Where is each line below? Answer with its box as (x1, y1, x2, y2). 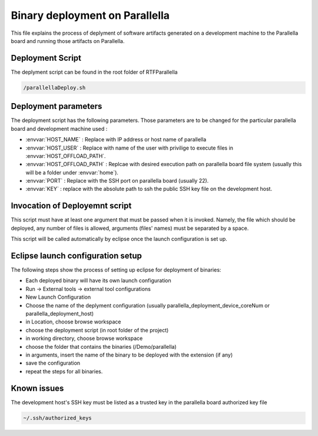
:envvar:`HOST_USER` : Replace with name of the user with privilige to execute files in (25, 144, 234, 151)
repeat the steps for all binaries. (25, 368, 103, 375)
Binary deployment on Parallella (11, 9, 170, 22)
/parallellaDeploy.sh (23, 84, 86, 91)
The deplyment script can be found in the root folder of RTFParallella (11, 68, 178, 75)
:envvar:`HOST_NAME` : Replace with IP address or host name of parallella (25, 136, 207, 143)
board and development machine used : (11, 125, 108, 132)
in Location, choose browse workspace (25, 318, 121, 325)
